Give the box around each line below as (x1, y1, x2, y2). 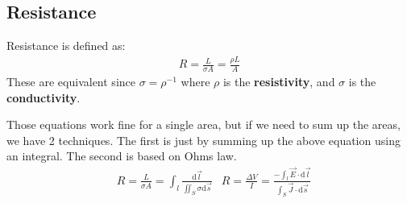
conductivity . (6, 89, 81, 106)
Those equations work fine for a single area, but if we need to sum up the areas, (6, 116, 401, 133)
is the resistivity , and (222, 72, 335, 89)
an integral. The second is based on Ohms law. (6, 147, 237, 164)
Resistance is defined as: (6, 37, 126, 54)
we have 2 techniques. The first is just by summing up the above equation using (6, 131, 401, 148)
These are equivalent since (6, 72, 135, 89)
